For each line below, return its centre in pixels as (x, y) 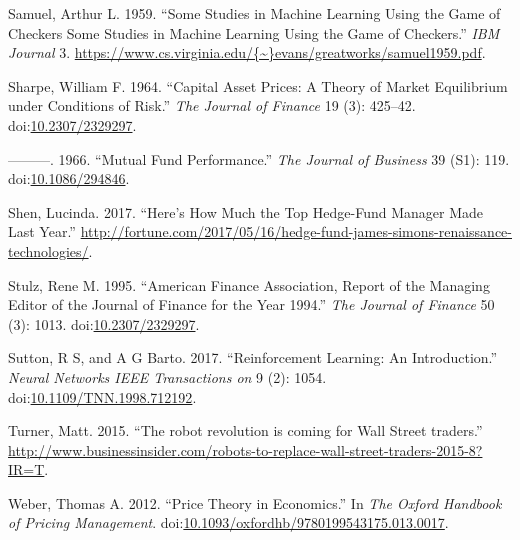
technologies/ (48, 250)
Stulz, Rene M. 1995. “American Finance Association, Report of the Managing (249, 284)
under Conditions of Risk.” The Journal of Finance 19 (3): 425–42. (212, 105)
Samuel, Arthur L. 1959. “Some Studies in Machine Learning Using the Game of (254, 13)
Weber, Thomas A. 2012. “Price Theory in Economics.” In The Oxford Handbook (255, 502)
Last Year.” (42, 231)
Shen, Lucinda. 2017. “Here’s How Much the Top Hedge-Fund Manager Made (246, 211)
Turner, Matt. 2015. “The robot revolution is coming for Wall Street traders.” (245, 430)
